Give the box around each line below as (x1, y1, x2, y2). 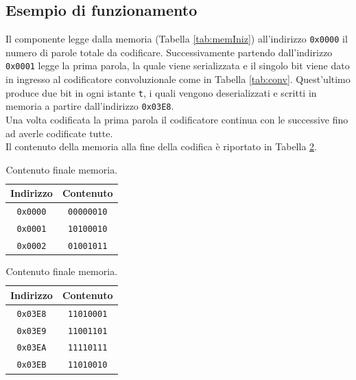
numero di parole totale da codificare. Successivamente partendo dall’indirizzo (5, 45, 333, 59)
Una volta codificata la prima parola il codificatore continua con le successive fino (5, 112, 348, 127)
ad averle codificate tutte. (5, 126, 113, 140)
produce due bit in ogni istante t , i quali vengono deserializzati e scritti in (5, 85, 317, 99)
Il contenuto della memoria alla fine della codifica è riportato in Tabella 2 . (5, 139, 317, 154)
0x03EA (16, 343, 47, 353)
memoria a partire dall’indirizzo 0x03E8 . (5, 99, 174, 113)
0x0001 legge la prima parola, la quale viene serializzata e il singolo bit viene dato (5, 58, 350, 73)
